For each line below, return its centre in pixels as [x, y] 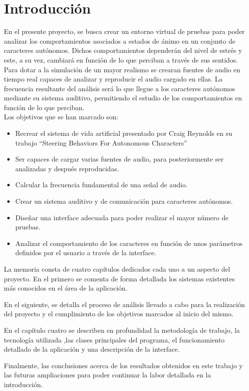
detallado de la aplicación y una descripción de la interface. [92, 349]
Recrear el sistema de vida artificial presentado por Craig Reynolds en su [124, 133]
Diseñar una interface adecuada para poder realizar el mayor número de [122, 217]
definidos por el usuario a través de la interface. [86, 253]
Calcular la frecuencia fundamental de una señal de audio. [101, 185]
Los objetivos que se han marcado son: [61, 117]
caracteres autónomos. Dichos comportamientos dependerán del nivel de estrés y [123, 50]
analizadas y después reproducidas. [67, 168]
